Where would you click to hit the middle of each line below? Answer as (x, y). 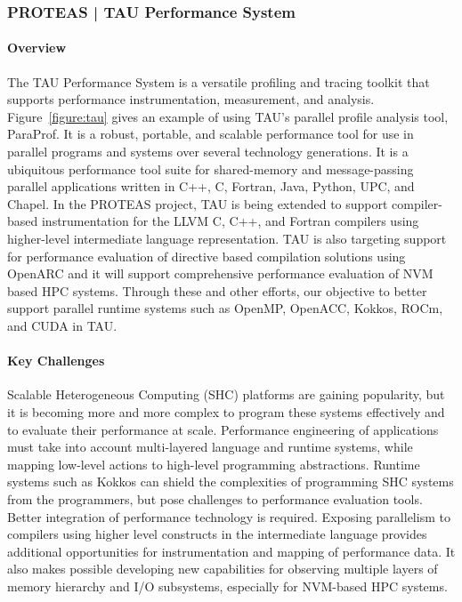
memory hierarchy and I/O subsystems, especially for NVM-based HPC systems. (227, 586)
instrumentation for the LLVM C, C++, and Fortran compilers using (230, 221)
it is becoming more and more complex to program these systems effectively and (226, 411)
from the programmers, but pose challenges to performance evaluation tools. (215, 498)
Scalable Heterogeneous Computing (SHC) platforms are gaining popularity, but (226, 394)
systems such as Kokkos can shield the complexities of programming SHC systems (231, 482)
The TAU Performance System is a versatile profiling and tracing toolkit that (219, 81)
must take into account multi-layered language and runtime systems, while (210, 447)
